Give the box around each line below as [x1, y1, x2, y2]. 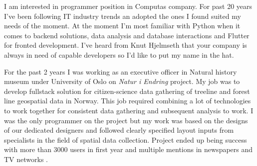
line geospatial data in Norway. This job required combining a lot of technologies [4, 95, 251, 106]
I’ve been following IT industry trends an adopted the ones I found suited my [4, 10, 241, 21]
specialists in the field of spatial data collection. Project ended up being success [4, 134, 247, 145]
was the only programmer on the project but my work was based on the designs [4, 115, 248, 125]
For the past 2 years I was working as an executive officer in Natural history [4, 66, 237, 77]
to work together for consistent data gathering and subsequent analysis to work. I [4, 105, 254, 115]
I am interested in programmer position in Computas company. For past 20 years [4, 1, 253, 11]
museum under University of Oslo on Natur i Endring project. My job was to [4, 76, 240, 86]
